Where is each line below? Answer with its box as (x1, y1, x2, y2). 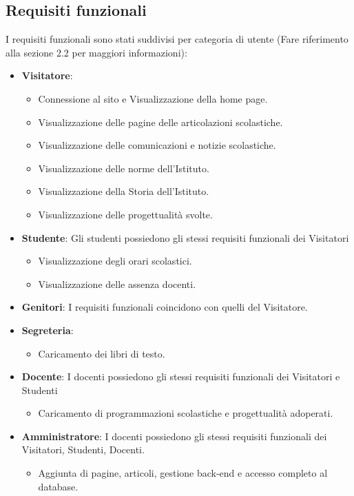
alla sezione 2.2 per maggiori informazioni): (6, 45, 187, 59)
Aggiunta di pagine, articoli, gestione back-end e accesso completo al (38, 466, 328, 480)
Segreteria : (21, 322, 74, 337)
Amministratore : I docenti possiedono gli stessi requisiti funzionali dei (21, 428, 327, 443)
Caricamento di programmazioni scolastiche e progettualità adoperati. (38, 406, 333, 420)
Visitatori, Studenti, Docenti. (21, 442, 145, 457)
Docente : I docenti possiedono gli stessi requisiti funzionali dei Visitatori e (21, 369, 340, 384)
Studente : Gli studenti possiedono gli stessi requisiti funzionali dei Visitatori (21, 230, 349, 245)
